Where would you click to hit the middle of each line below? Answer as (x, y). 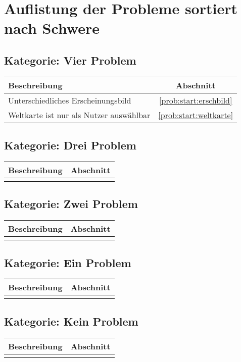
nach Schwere (52, 28)
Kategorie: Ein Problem (68, 262)
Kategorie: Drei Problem (70, 145)
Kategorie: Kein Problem (71, 321)
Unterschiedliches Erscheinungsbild (70, 100)
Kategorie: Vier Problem (70, 60)
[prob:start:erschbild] (196, 100)
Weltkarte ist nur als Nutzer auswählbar (79, 115)
